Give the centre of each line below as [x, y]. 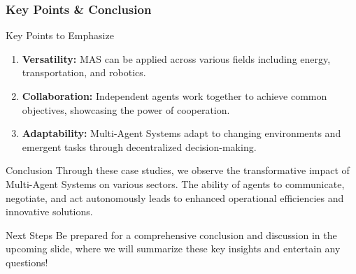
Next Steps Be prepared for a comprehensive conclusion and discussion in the [171, 235]
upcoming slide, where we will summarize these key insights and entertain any [173, 248]
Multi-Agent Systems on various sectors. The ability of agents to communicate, [175, 183]
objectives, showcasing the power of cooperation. [126, 109]
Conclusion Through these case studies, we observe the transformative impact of [178, 170]
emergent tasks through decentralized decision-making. [139, 146]
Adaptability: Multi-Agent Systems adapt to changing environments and [181, 133]
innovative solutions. [49, 211]
